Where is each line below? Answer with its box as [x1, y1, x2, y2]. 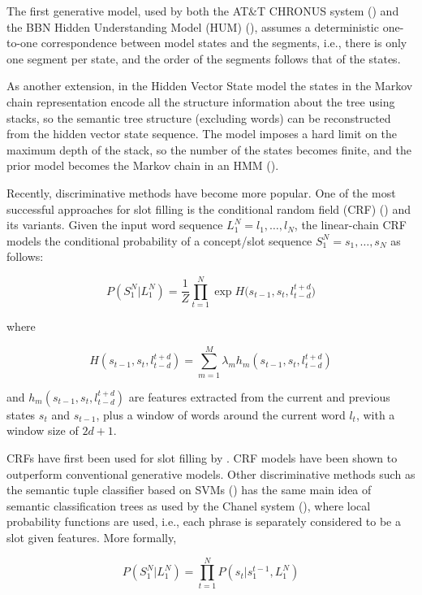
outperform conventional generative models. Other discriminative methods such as [6, 465, 416, 482]
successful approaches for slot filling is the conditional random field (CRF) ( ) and [6, 200, 411, 217]
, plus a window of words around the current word [96, 406, 346, 423]
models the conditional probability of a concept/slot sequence [6, 232, 312, 249]
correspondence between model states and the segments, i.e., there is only [41, 34, 407, 51]
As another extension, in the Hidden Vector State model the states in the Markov [6, 77, 413, 94]
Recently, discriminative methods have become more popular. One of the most [6, 184, 396, 201]
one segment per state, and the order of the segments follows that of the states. [6, 50, 401, 67]
